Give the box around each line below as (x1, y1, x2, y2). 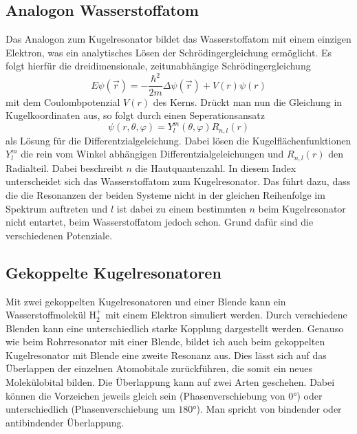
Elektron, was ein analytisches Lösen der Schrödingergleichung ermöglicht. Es (6, 45, 332, 59)
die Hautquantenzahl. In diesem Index (135, 160, 296, 175)
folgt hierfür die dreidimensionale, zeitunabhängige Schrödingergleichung (6, 58, 311, 73)
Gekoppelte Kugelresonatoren (6, 261, 221, 283)
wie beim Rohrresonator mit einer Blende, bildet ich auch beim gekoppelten (6, 334, 325, 349)
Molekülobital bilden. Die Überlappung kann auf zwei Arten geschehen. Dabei (6, 375, 335, 389)
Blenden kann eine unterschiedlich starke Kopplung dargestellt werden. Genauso (6, 321, 344, 335)
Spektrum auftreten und (6, 201, 108, 215)
